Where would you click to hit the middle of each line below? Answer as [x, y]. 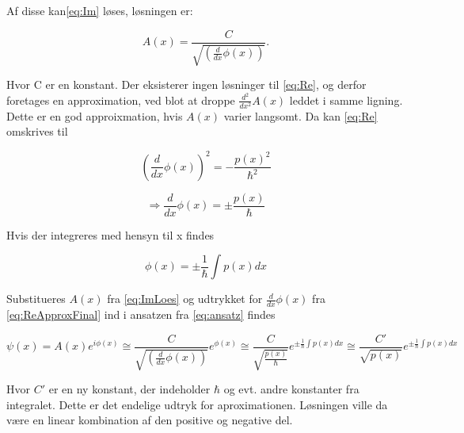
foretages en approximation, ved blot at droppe [121, 100]
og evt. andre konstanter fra [291, 389]
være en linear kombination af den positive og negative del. [150, 420]
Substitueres [36, 299]
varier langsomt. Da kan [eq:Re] [300, 115]
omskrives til [37, 131]
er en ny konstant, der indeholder [129, 389]
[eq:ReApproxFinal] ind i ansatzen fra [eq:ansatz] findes [141, 314]
